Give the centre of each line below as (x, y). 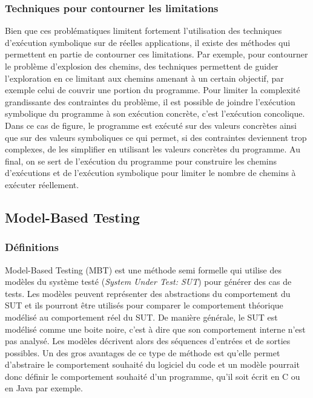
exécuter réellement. (42, 184)
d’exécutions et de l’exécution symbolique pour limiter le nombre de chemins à (150, 173)
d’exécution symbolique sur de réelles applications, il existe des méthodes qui (148, 42)
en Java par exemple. (44, 388)
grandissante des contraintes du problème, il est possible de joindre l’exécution (150, 101)
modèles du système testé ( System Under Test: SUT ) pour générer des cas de (148, 282)
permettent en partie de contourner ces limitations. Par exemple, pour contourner (156, 54)
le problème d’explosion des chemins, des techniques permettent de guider (142, 66)
